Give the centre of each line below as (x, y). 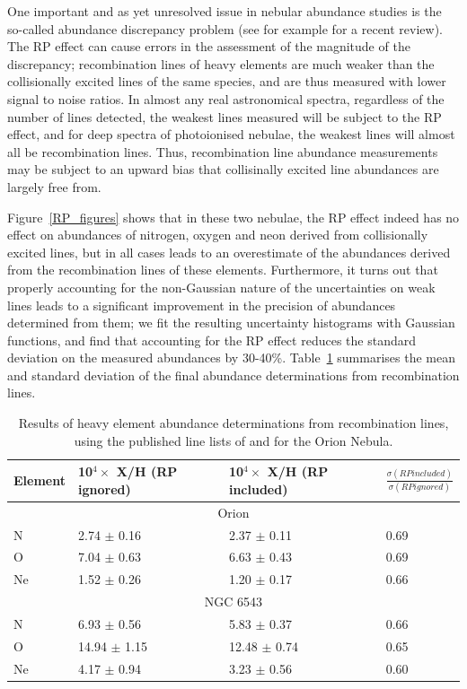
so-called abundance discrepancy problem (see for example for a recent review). (225, 28)
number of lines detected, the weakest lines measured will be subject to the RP (225, 116)
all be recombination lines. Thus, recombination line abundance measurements (223, 151)
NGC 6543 (233, 602)
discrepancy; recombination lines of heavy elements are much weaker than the (221, 63)
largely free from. (54, 186)
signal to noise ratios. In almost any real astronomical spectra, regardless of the (226, 98)
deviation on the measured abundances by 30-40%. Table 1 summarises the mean (231, 358)
